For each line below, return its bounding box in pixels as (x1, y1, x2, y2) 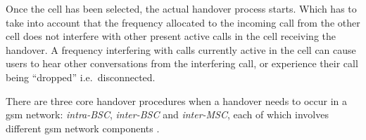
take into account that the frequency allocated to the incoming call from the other (6, 15, 360, 29)
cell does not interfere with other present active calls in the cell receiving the (6, 29, 336, 43)
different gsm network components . (6, 120, 160, 135)
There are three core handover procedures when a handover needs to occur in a (6, 93, 348, 108)
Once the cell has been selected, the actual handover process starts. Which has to (6, 1, 357, 15)
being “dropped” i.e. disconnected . (6, 69, 156, 84)
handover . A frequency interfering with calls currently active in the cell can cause (6, 42, 356, 57)
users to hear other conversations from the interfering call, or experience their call (6, 56, 358, 71)
